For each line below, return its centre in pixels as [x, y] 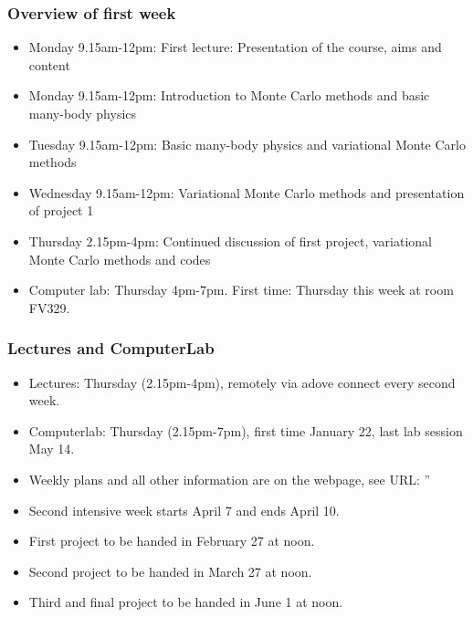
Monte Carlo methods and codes [120, 259]
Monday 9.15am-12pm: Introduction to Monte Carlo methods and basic [229, 95]
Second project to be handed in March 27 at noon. [170, 571]
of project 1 [61, 210]
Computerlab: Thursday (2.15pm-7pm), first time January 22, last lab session [246, 430]
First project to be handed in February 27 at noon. [172, 541]
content [49, 64]
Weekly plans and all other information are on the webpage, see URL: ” [230, 479]
